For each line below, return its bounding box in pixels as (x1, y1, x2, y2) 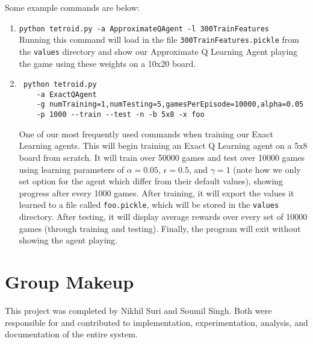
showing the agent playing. (19, 234, 118, 246)
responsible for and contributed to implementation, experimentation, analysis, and (5, 316, 308, 328)
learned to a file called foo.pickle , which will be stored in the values (19, 198, 279, 211)
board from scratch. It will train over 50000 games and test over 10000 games (19, 151, 305, 163)
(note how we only (233, 163, 301, 175)
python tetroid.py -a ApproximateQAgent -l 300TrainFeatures (19, 24, 270, 33)
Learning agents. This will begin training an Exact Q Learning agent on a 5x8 (19, 139, 308, 152)
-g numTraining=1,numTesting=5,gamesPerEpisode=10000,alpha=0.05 (36, 100, 304, 109)
